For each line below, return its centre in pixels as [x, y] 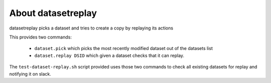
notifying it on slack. [30, 74]
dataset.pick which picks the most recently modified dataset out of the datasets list [123, 48]
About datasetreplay [53, 13]
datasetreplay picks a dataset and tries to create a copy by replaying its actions [91, 28]
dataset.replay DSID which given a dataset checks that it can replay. [109, 55]
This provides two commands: [41, 37]
